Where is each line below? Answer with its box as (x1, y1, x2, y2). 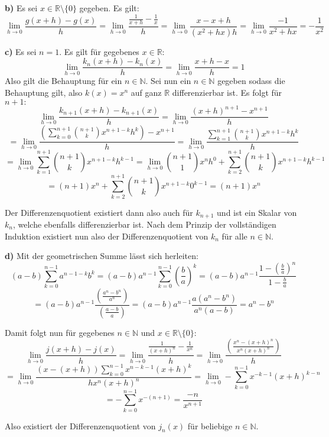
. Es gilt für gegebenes (59, 45, 139, 57)
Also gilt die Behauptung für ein (5, 75, 122, 87)
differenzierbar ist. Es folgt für (172, 86, 282, 99)
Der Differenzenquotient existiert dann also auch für (5, 206, 193, 218)
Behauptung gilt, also (5, 86, 83, 99)
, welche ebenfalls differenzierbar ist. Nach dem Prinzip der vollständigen (12, 218, 276, 230)
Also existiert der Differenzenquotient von (5, 419, 156, 432)
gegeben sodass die (217, 75, 285, 87)
